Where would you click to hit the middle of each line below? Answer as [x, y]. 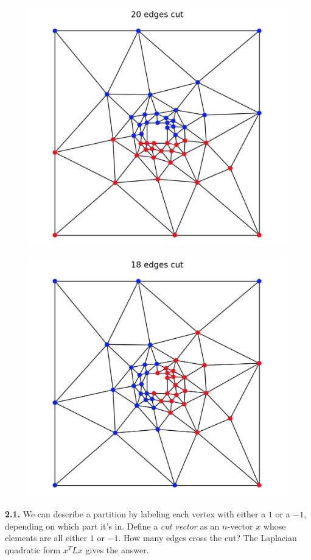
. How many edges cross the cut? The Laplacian [208, 538]
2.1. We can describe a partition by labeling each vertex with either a [135, 513]
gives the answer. [117, 549]
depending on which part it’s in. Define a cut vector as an [112, 526]
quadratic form [33, 549]
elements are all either [46, 538]
